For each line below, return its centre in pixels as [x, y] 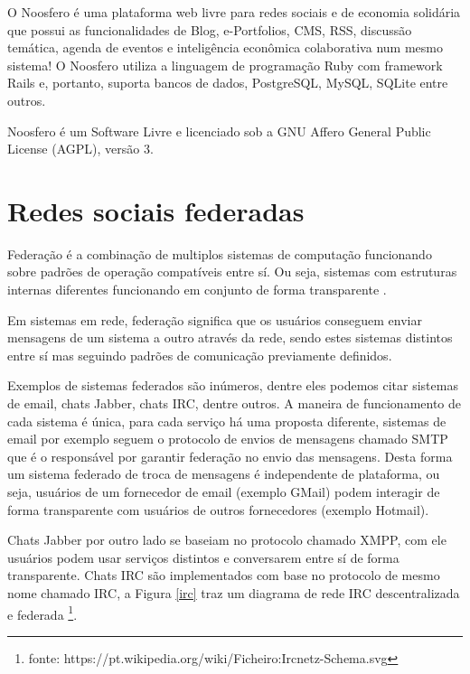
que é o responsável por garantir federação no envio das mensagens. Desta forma [230, 456]
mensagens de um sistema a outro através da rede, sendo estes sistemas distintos [230, 337]
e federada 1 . [42, 613]
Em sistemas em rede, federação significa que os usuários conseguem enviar [215, 319]
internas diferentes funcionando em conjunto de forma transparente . [197, 290]
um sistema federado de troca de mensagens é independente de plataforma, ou [224, 474]
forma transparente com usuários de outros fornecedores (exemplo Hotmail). [218, 509]
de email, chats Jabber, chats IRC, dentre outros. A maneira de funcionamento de [235, 403]
